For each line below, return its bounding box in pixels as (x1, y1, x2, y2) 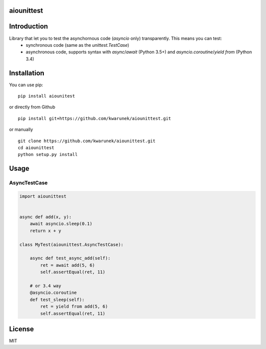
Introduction (9, 22, 48, 31)
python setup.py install (18, 152, 78, 158)
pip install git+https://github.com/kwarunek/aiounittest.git (18, 116, 171, 121)
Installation (9, 69, 44, 77)
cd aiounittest (18, 145, 55, 150)
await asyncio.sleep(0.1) (30, 221, 93, 226)
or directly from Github (9, 104, 55, 110)
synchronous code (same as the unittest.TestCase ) (26, 42, 130, 48)
